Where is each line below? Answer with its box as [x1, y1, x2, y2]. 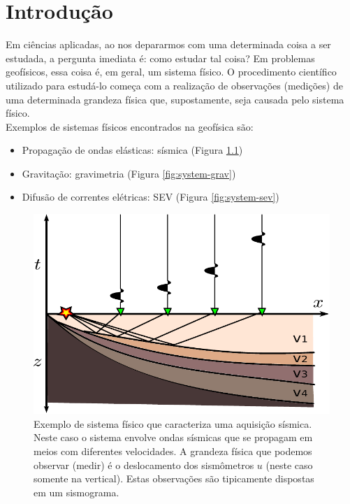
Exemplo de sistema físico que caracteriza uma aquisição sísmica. [34, 416, 312, 431]
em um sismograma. [34, 484, 119, 499]
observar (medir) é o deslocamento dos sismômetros [34, 457, 254, 472]
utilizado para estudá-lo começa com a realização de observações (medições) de [6, 78, 343, 92]
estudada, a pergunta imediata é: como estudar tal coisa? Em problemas [6, 50, 315, 65]
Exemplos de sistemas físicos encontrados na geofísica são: [6, 119, 254, 134]
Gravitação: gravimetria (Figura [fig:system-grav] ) [22, 166, 236, 180]
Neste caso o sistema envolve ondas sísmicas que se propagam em [34, 430, 313, 445]
